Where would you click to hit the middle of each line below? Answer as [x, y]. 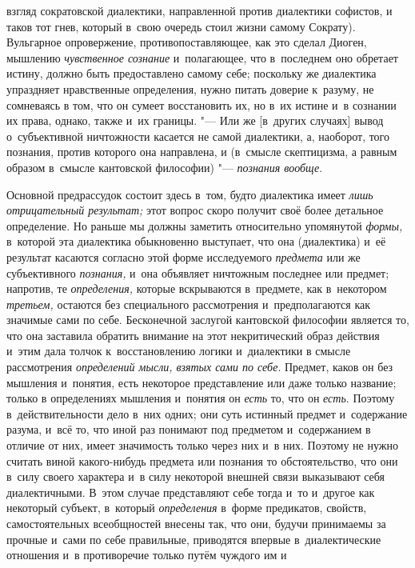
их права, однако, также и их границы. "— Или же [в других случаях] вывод [195, 120]
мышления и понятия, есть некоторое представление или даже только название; [202, 382]
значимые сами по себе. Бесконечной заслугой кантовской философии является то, [208, 320]
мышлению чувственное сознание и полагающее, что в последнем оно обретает [202, 57]
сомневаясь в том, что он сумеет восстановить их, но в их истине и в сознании [202, 104]
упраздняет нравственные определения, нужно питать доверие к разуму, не [190, 88]
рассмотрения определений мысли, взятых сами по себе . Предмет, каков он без [200, 367]
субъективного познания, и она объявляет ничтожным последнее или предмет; [198, 272]
